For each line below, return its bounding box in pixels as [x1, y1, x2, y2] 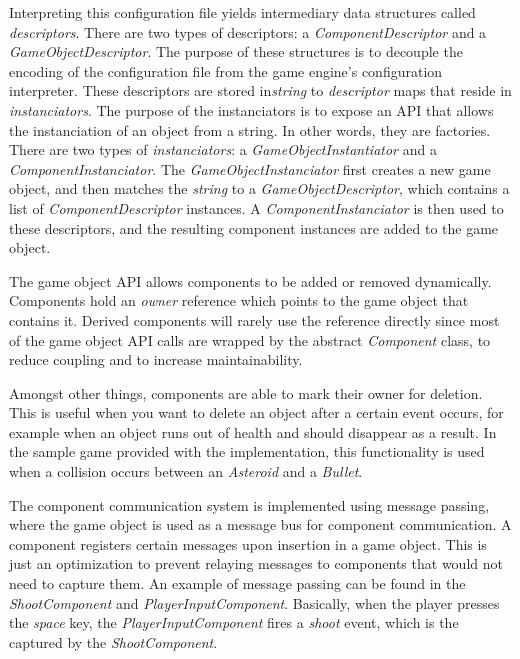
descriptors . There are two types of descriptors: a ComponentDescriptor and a [9, 21, 487, 42]
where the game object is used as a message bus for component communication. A [9, 514, 512, 535]
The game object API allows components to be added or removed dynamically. [9, 270, 492, 291]
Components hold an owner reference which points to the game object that [9, 290, 469, 311]
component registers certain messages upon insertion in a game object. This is [9, 533, 487, 554]
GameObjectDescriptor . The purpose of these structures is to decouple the [9, 41, 463, 62]
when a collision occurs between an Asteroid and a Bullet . [9, 461, 363, 482]
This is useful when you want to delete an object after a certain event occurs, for [9, 402, 504, 423]
